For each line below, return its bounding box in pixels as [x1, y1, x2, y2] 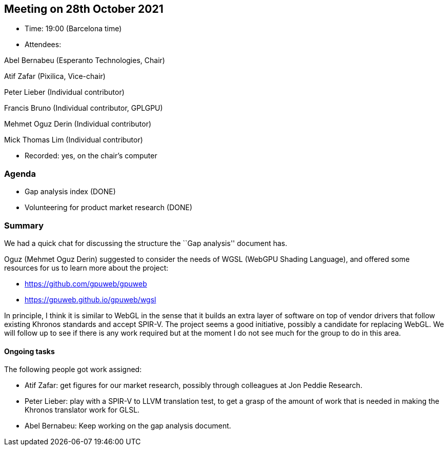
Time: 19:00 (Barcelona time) [25, 24, 122, 33]
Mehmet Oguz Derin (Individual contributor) [4, 119, 152, 129]
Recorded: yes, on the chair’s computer [25, 151, 157, 160]
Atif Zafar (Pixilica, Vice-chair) [4, 72, 106, 81]
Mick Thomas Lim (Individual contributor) [4, 135, 143, 145]
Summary [4, 220, 44, 231]
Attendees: [25, 40, 62, 49]
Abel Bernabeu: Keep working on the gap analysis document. [25, 421, 231, 431]
